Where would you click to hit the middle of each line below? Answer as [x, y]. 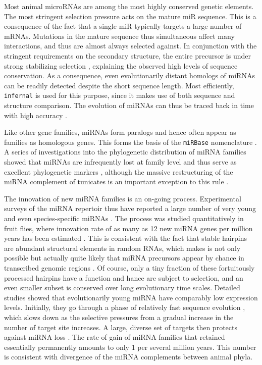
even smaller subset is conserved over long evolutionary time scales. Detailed [122, 288]
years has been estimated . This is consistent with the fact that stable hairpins [126, 238]
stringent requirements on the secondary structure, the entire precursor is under [127, 55]
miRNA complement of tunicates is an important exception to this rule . [116, 181]
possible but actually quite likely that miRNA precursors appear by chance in [124, 258]
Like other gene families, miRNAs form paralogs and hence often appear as [120, 132]
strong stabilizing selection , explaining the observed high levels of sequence [121, 65]
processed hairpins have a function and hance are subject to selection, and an [124, 277]
